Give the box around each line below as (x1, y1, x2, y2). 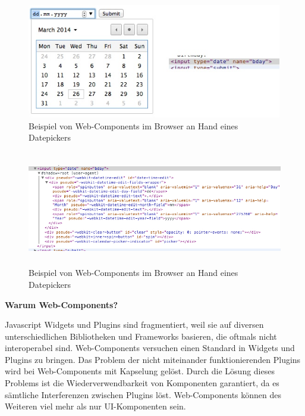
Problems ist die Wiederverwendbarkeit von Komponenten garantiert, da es (5, 377, 279, 389)
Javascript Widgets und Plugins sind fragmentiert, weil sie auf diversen (5, 318, 264, 331)
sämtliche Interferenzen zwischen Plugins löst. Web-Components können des (5, 388, 282, 401)
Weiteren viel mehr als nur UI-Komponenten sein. (5, 400, 186, 412)
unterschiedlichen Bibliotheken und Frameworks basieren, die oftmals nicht (5, 330, 277, 342)
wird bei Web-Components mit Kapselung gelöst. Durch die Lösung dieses (5, 365, 275, 377)
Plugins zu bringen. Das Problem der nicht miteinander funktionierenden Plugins (5, 353, 301, 365)
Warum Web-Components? (5, 298, 118, 311)
